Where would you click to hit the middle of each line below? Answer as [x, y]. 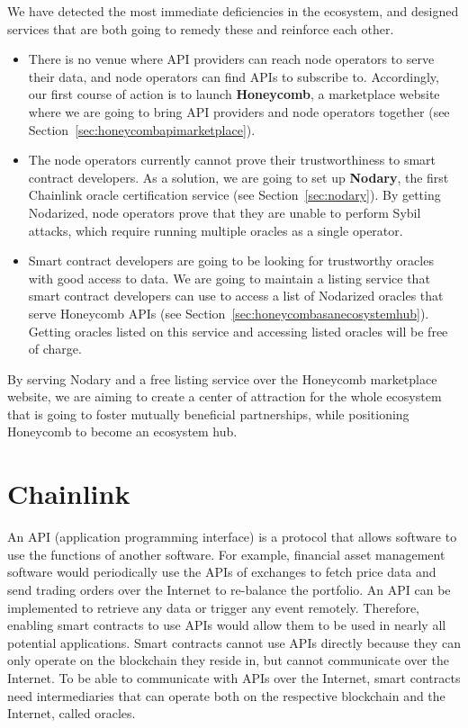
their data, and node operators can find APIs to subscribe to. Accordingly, [234, 76]
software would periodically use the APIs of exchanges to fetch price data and [222, 572]
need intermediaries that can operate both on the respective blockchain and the [226, 695]
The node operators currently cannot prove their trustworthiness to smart [232, 160]
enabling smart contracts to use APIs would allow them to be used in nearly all [227, 625]
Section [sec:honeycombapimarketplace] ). [142, 129]
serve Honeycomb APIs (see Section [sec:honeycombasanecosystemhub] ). [229, 313]
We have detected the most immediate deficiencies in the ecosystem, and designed [233, 11]
